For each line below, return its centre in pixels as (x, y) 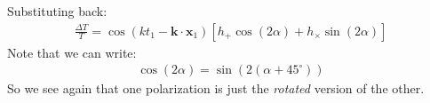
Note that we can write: (72, 52)
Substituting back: (57, 11)
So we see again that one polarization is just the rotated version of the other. (216, 88)
